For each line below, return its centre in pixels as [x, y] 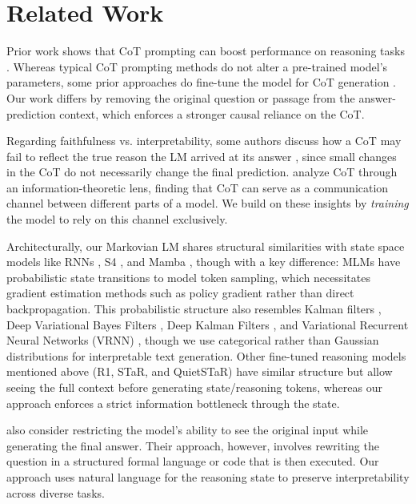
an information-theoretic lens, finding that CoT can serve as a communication [198, 187]
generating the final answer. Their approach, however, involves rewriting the [193, 445]
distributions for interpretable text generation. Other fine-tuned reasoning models [206, 355]
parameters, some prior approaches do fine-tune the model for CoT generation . [202, 82]
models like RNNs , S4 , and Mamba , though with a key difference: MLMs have [204, 262]
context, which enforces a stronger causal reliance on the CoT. [212, 113]
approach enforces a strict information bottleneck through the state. [173, 403]
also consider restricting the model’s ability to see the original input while [188, 430]
